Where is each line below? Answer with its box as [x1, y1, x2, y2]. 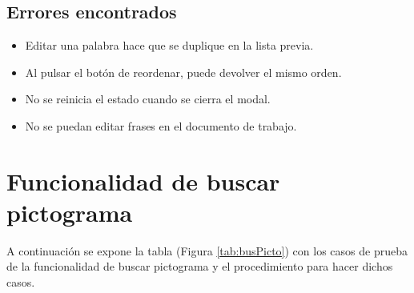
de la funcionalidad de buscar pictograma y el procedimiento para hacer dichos [6, 258, 393, 275]
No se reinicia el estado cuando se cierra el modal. [25, 90, 271, 107]
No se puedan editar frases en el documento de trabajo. [25, 117, 297, 134]
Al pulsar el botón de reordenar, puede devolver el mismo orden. [25, 63, 342, 80]
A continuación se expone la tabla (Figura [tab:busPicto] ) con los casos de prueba [6, 242, 408, 259]
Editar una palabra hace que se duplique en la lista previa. [25, 37, 314, 54]
